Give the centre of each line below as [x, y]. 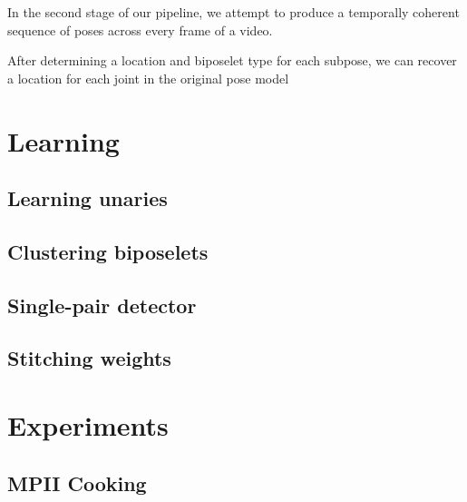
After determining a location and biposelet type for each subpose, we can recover [232, 60]
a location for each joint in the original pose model [148, 78]
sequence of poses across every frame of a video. [140, 30]
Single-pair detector [102, 305]
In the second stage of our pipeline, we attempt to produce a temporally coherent [233, 12]
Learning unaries [88, 198]
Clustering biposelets [108, 251]
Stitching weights [89, 358]
